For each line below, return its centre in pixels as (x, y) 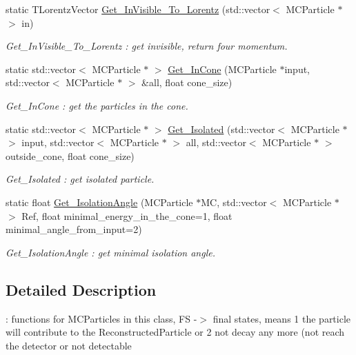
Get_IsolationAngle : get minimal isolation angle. (110, 252)
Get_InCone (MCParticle (222, 69)
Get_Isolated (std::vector (221, 129)
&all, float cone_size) (187, 82)
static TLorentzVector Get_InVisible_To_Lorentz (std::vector (138, 9)
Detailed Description (81, 289)
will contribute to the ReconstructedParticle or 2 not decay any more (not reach (175, 332)
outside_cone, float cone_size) (70, 155)
